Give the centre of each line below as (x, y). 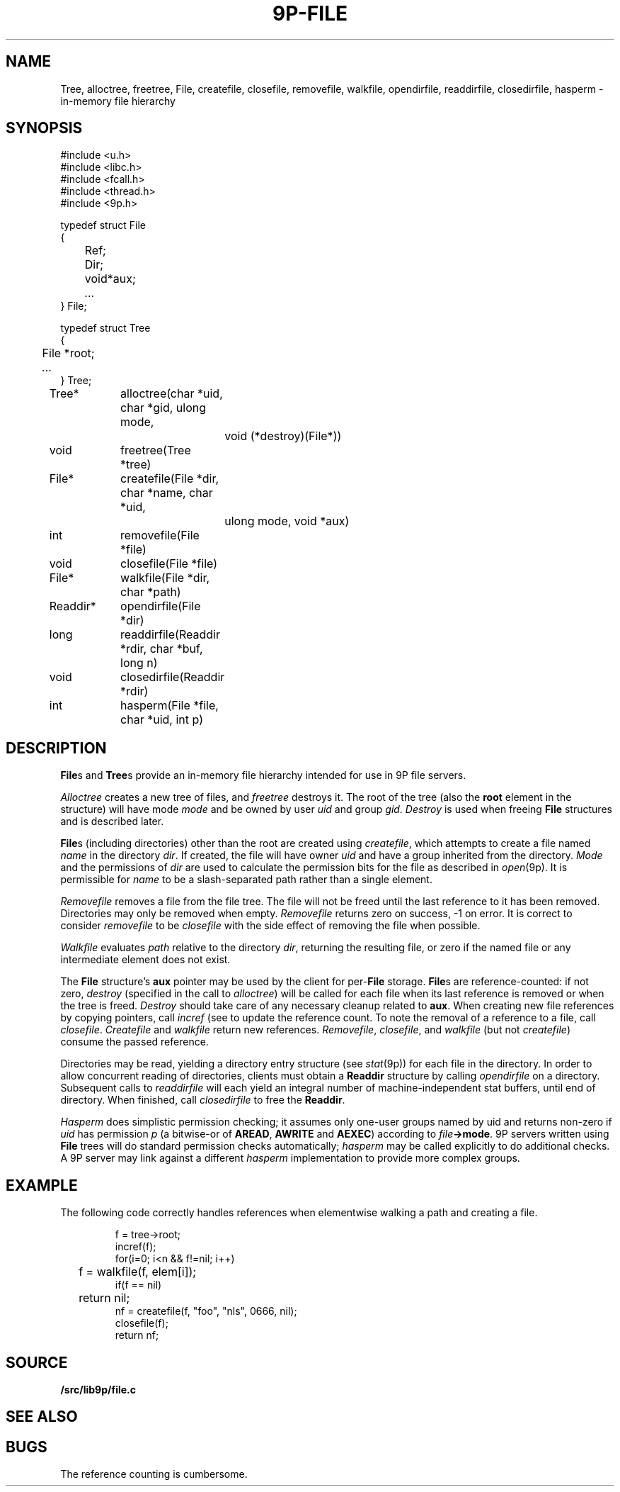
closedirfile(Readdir (173, 677)
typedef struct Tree (105, 328)
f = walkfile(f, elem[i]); (138, 1272)
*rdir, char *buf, (162, 649)
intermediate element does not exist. (145, 960)
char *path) (151, 592)
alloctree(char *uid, (172, 394)
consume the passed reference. (134, 1042)
